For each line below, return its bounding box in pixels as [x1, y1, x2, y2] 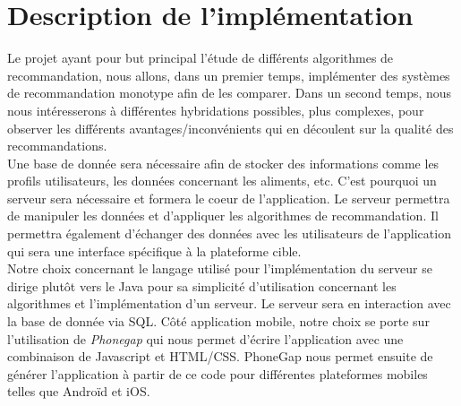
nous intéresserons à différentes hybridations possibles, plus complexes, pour [7, 100, 424, 119]
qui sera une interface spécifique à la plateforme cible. [7, 241, 302, 260]
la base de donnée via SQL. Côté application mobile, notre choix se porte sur [7, 312, 430, 331]
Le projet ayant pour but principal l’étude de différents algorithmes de [7, 48, 394, 67]
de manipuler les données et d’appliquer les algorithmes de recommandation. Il [7, 206, 439, 225]
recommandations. [7, 136, 107, 155]
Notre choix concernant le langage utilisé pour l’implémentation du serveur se [7, 259, 432, 278]
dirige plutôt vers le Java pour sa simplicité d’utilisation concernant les [7, 276, 397, 295]
